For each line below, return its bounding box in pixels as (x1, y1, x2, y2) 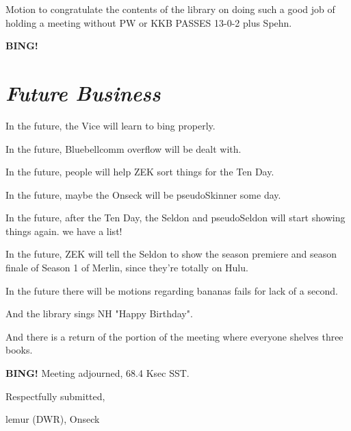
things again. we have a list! (5, 223, 122, 238)
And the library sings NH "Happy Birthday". (5, 306, 193, 321)
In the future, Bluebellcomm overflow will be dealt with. (5, 141, 242, 156)
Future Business (5, 78, 161, 107)
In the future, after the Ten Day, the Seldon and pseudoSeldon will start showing (5, 210, 346, 225)
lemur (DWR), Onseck (5, 412, 100, 426)
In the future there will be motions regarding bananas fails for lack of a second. (5, 283, 338, 297)
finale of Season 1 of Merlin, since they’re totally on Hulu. (5, 260, 248, 275)
